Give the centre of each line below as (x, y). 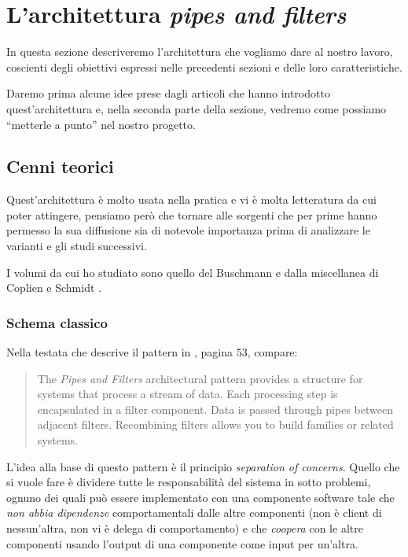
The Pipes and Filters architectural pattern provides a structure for (200, 378)
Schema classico (57, 322)
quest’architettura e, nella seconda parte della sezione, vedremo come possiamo (197, 108)
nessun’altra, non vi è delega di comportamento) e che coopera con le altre (185, 528)
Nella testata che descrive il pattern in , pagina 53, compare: (152, 352)
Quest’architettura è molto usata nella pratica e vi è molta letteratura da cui (191, 199)
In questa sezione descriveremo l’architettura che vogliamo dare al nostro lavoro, (200, 52)
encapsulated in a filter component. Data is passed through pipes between (215, 409)
